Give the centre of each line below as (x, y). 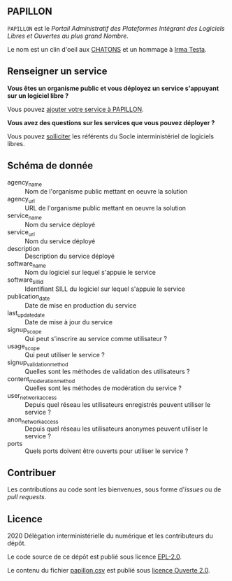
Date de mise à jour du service (69, 322)
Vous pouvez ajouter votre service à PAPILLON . (76, 109)
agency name (24, 183)
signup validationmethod (38, 363)
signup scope (24, 330)
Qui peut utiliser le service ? (65, 355)
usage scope (24, 347)
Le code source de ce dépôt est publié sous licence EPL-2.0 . (95, 557)
